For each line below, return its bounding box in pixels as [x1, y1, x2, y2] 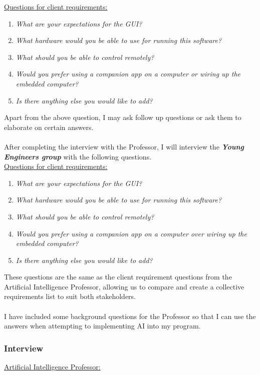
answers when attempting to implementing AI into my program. [4, 320, 201, 331]
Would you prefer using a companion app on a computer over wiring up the [16, 228, 247, 238]
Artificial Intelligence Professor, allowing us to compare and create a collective [4, 281, 244, 291]
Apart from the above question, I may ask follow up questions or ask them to [4, 112, 241, 122]
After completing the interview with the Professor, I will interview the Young [4, 141, 244, 151]
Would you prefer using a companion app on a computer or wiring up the [16, 68, 241, 79]
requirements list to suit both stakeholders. [4, 291, 136, 301]
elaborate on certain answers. [4, 121, 94, 132]
